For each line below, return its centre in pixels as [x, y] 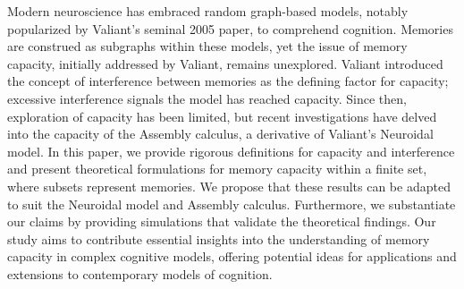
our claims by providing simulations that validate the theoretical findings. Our [222, 221]
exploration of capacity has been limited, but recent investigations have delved [222, 116]
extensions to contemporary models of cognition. [140, 273]
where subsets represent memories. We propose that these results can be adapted [229, 186]
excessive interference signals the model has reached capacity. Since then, [207, 98]
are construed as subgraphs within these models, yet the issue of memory [207, 46]
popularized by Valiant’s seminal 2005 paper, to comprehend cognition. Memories [230, 28]
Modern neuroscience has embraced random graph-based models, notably [208, 11]
